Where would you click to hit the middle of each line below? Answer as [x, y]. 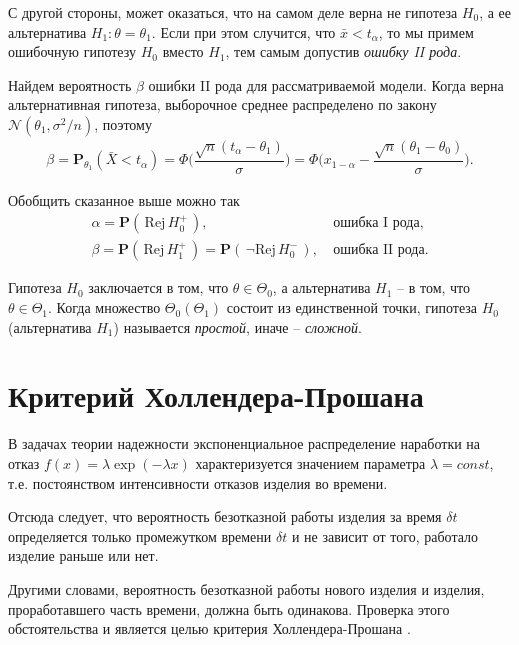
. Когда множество [104, 307]
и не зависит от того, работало [385, 535]
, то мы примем [426, 31]
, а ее [495, 12]
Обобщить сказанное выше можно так [124, 199]
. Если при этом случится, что [243, 31]
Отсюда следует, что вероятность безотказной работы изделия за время [225, 516]
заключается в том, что [158, 287]
